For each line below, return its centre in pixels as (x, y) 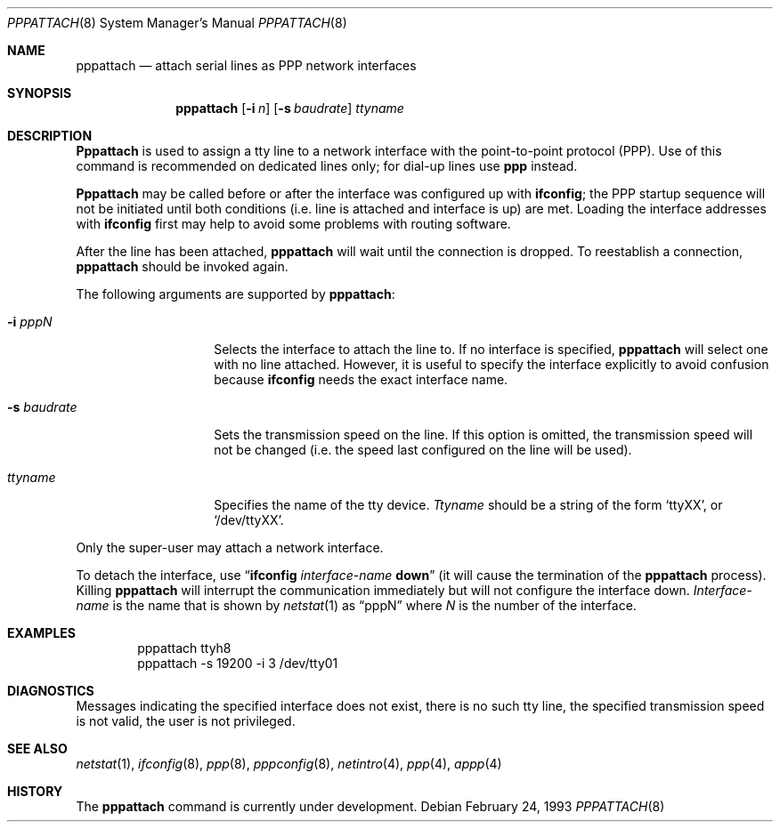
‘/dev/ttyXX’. (249, 520)
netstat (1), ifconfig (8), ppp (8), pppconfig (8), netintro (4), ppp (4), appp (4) (289, 764)
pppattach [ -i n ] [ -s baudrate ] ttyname (290, 108)
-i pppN (30, 322)
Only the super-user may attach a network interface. (230, 547)
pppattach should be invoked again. (182, 266)
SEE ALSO (37, 749)
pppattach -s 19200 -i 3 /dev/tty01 (238, 663)
